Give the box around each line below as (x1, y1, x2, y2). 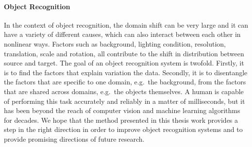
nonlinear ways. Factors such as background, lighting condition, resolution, (4, 38, 226, 49)
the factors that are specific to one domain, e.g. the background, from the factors (4, 77, 246, 87)
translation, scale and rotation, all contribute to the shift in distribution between (4, 48, 244, 58)
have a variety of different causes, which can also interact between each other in (4, 29, 241, 39)
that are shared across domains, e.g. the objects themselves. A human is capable (4, 86, 244, 96)
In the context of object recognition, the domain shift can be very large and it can (4, 19, 249, 30)
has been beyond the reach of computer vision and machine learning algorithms (4, 105, 240, 115)
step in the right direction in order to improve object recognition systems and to (4, 124, 243, 134)
